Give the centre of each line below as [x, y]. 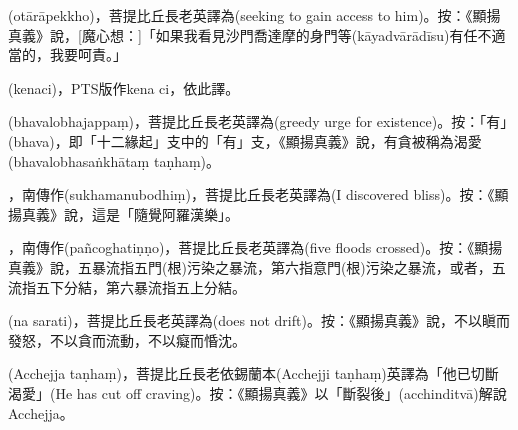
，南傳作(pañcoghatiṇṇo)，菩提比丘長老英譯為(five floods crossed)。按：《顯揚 [255, 247]
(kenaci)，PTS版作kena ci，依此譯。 [124, 87]
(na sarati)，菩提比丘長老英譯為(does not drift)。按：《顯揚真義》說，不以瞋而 [259, 320]
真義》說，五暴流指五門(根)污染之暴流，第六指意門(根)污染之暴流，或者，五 [257, 266]
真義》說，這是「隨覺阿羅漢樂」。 [130, 213]
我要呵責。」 [88, 54]
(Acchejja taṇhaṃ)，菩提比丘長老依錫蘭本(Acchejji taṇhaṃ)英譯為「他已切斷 [253, 373]
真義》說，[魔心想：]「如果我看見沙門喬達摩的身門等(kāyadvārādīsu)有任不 [250, 34]
